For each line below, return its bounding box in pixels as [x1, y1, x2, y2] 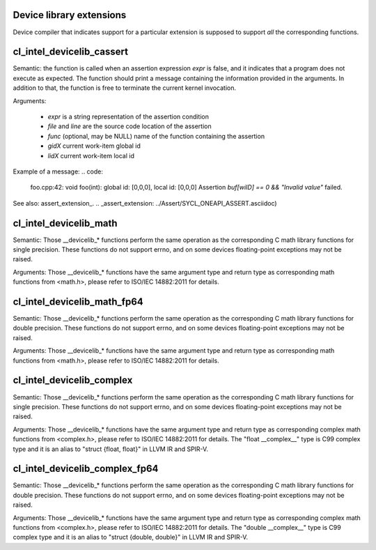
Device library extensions [13, 9, 127, 21]
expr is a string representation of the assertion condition [47, 112, 209, 121]
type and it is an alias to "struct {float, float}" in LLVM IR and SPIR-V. [13, 445, 209, 453]
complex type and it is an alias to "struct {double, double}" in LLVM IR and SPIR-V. [13, 533, 249, 542]
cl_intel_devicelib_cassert [13, 46, 129, 58]
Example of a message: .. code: [13, 167, 104, 176]
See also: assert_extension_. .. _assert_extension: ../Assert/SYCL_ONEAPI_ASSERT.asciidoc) [13, 199, 278, 207]
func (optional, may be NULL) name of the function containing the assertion [47, 132, 265, 140]
